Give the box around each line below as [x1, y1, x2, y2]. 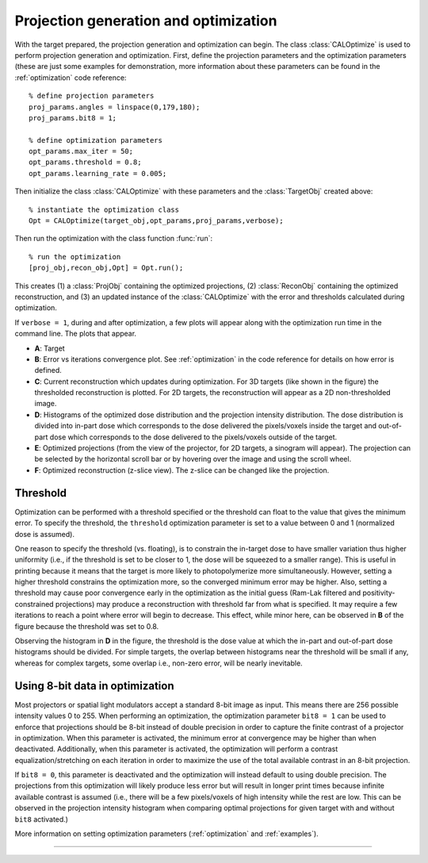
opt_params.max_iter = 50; [29, 147, 134, 156]
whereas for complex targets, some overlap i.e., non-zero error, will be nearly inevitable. [14, 658, 303, 668]
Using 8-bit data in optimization [14, 679, 174, 692]
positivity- [361, 588, 396, 598]
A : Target [34, 343, 65, 353]
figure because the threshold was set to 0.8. [14, 621, 159, 631]
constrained [14, 599, 55, 608]
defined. [34, 366, 63, 375]
